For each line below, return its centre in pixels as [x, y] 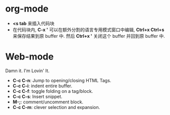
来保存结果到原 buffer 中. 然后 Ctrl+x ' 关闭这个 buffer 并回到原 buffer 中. [89, 36]
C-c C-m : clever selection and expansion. [56, 107]
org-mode [27, 9]
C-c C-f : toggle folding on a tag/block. [53, 91]
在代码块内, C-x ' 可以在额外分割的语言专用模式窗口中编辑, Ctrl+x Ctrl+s [88, 30]
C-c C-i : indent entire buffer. [42, 86]
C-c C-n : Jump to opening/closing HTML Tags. [62, 80]
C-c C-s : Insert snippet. [37, 96]
